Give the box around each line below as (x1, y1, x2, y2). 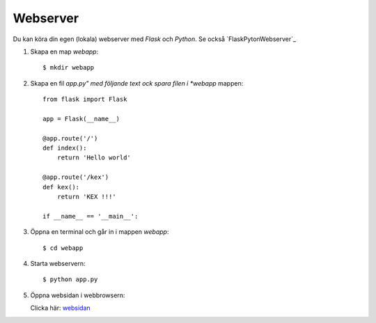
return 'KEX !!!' (56, 193, 116, 201)
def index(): (42, 144, 87, 152)
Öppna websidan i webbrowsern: (30, 291, 125, 299)
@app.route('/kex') (42, 173, 109, 181)
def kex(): (42, 183, 80, 191)
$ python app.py (42, 276, 98, 283)
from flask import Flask (42, 95, 127, 104)
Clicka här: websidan (30, 304, 91, 313)
